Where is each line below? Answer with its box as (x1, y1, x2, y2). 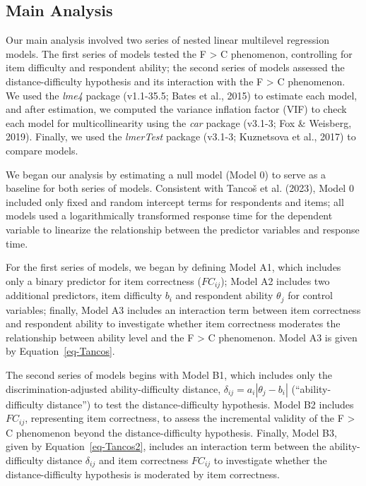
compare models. (6, 142, 78, 157)
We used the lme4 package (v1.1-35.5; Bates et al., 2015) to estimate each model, (6, 87, 358, 102)
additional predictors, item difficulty (6, 288, 163, 303)
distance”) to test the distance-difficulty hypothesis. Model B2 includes (47, 396, 354, 411)
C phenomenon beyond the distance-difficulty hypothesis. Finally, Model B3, (6, 425, 337, 439)
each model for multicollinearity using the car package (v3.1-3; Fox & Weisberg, (6, 115, 352, 130)
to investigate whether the (213, 452, 327, 467)
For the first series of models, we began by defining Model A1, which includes (6, 260, 341, 274)
